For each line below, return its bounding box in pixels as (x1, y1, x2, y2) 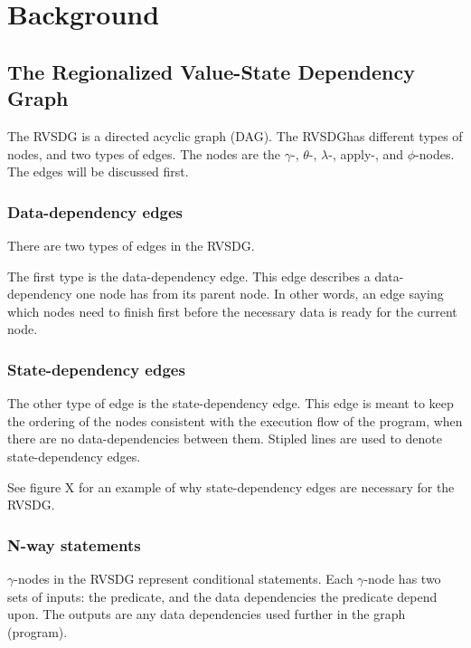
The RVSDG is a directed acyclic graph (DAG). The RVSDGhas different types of (7, 126, 463, 145)
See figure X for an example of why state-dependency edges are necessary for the (7, 477, 455, 496)
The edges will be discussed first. (7, 162, 189, 181)
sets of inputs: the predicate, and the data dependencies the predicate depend (7, 586, 438, 605)
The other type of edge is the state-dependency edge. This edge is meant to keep (7, 394, 454, 413)
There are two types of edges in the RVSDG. (7, 235, 255, 254)
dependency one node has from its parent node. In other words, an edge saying (7, 284, 444, 303)
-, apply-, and (328, 144, 404, 163)
